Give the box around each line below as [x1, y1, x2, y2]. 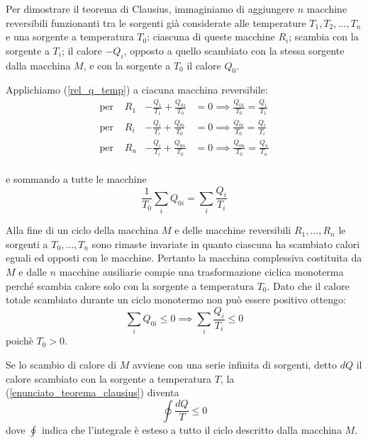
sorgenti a [6, 236, 48, 251]
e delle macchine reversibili [174, 223, 291, 237]
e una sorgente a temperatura [6, 29, 134, 44]
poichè [6, 333, 33, 348]
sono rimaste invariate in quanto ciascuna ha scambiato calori [91, 236, 360, 251]
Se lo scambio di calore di [6, 357, 117, 371]
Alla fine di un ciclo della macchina [6, 223, 159, 237]
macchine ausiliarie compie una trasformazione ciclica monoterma [59, 264, 344, 279]
